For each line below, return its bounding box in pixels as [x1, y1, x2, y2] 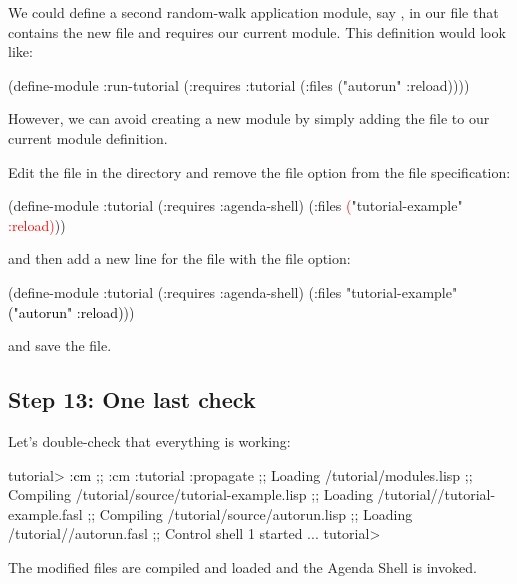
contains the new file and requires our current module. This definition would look [8, 21, 506, 42]
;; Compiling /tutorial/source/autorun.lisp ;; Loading [87, 503, 413, 524]
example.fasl [8, 503, 83, 524]
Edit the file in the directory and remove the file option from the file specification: [8, 161, 511, 182]
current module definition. [8, 127, 168, 148]
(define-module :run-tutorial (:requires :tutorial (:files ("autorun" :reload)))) [8, 74, 470, 95]
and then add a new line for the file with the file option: [8, 248, 351, 269]
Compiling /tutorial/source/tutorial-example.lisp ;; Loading [8, 484, 373, 505]
